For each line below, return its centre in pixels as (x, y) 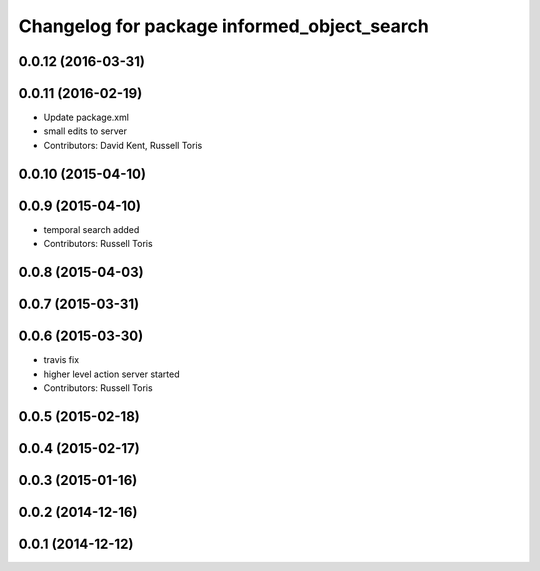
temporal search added (91, 229)
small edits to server (85, 131)
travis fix (61, 360)
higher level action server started (111, 374)
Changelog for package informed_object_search (223, 26)
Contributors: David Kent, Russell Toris (123, 145)
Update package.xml (86, 117)
